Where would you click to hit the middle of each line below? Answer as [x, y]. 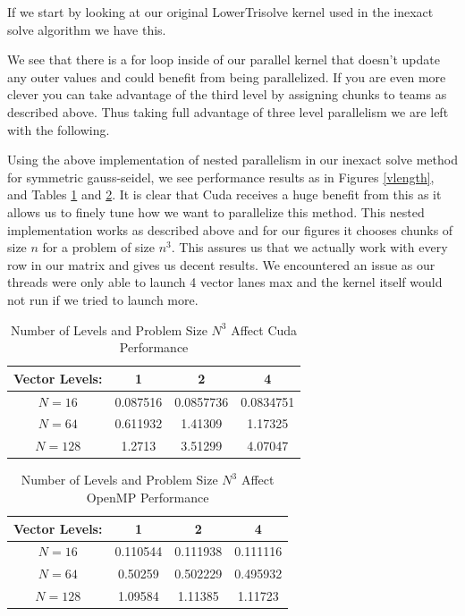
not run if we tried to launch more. [103, 299]
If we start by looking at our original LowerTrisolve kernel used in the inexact [220, 12]
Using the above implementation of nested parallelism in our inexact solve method [232, 160]
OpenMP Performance [148, 497]
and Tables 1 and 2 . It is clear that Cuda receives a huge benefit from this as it [224, 194]
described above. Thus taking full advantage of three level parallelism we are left [228, 111]
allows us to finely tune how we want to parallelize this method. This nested [216, 211]
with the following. [59, 129]
